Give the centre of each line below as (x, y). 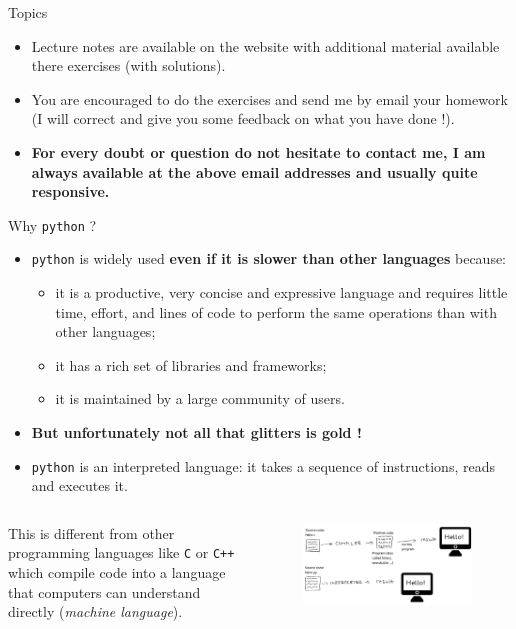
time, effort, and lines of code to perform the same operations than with (276, 311)
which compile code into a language (117, 572)
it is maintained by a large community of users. (200, 398)
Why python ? (52, 224)
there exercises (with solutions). (128, 65)
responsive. (70, 191)
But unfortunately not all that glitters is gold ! (196, 432)
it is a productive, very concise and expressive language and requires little (281, 292)
